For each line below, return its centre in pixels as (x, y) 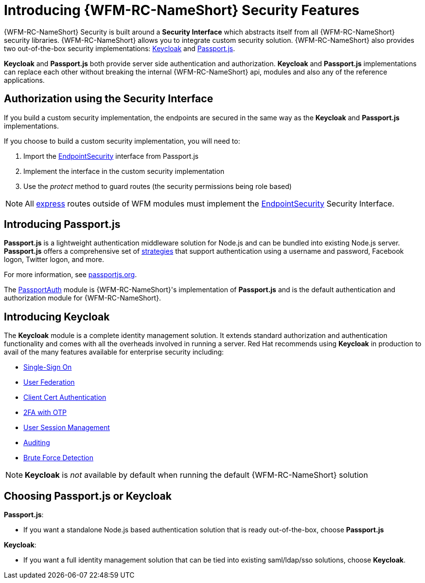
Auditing (37, 443)
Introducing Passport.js (62, 225)
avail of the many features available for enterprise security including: (114, 352)
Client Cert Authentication (65, 397)
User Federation (49, 382)
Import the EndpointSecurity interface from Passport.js (111, 156)
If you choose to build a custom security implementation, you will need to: (122, 141)
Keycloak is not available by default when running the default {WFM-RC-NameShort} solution (196, 475)
